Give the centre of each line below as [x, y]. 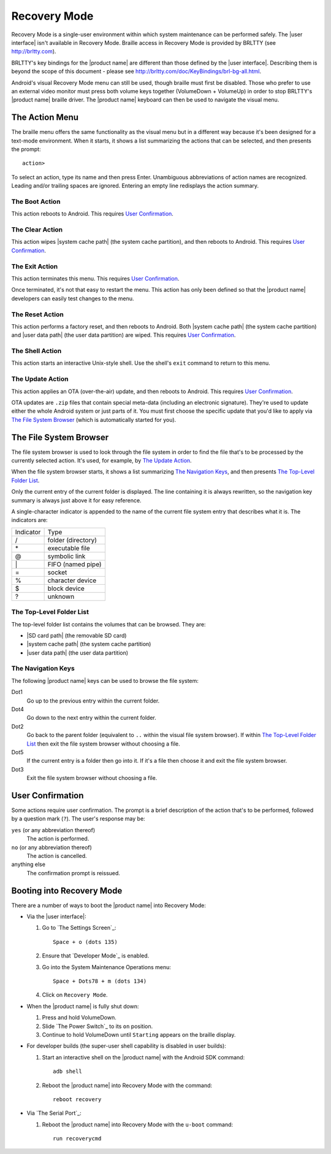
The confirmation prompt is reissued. [74, 873]
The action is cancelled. [57, 856]
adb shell [67, 1071]
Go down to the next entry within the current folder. [91, 718]
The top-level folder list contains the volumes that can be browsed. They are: [108, 624]
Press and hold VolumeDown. [79, 1018]
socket [57, 572]
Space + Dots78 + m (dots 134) [100, 981]
